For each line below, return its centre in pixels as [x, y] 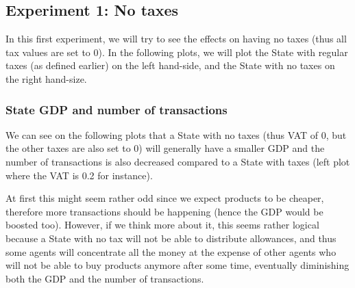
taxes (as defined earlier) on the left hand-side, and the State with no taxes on [170, 65]
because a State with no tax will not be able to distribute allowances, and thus [171, 238]
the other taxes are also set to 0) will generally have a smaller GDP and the [165, 148]
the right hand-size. [46, 78]
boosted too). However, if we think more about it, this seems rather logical [162, 225]
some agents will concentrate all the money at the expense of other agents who [171, 251]
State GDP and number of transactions [117, 109]
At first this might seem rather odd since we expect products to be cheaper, [165, 198]
